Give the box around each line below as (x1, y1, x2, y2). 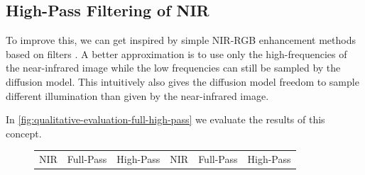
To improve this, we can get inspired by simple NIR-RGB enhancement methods (6, 33, 356, 47)
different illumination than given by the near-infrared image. (6, 88, 269, 103)
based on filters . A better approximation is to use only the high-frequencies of (6, 46, 347, 61)
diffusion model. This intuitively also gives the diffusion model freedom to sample (6, 74, 359, 89)
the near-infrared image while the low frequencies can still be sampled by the (6, 60, 341, 75)
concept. (6, 125, 42, 140)
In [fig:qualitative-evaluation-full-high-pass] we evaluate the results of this (6, 112, 325, 127)
